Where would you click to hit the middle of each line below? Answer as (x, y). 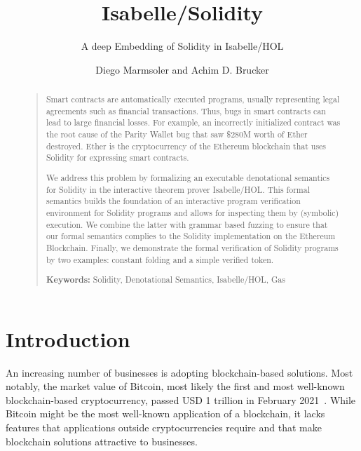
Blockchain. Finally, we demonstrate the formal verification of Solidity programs (192, 247)
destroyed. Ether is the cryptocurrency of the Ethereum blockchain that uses (186, 146)
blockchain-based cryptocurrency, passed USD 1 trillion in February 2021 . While (181, 399)
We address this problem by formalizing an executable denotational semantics (188, 177)
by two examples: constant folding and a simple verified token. (160, 259)
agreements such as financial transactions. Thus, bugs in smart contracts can (186, 110)
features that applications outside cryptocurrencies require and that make (164, 428)
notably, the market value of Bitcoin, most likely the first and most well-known (175, 386)
